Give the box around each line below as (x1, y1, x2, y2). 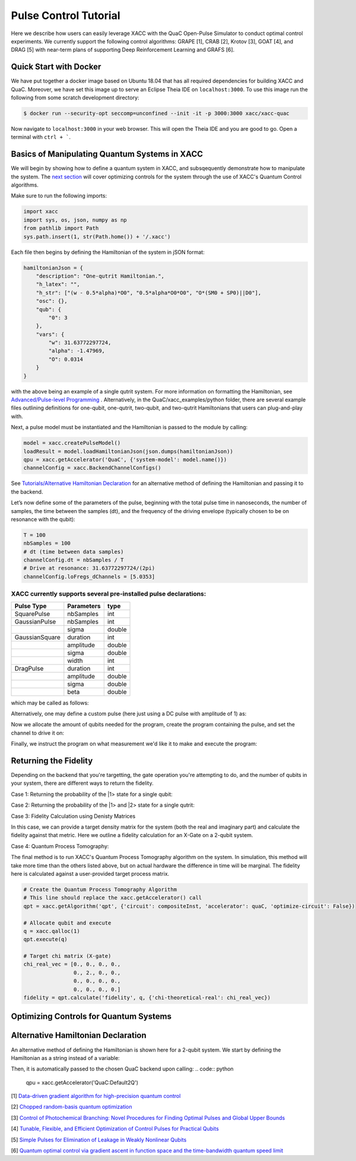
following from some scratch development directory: (11, 94, 139, 101)
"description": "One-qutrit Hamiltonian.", (36, 272, 164, 279)
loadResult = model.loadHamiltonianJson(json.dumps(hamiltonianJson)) (23, 448, 234, 455)
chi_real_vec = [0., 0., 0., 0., (23, 961, 121, 968)
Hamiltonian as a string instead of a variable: (11, 1054, 120, 1061)
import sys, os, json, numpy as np (23, 216, 127, 223)
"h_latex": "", (36, 281, 80, 288)
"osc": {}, (36, 298, 68, 304)
